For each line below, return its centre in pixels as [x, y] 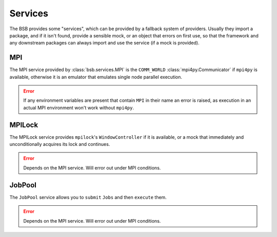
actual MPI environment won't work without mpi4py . [79, 107]
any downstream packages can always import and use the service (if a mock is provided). [104, 43]
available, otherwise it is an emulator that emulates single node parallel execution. [96, 77]
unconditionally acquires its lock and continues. [60, 144]
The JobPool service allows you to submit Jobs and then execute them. [88, 197]
